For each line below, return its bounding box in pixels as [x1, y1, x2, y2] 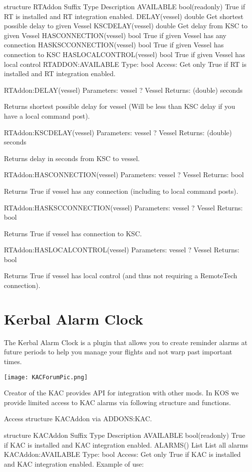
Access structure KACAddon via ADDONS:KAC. [4, 413, 152, 424]
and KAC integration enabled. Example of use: [4, 458, 144, 469]
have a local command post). [4, 110, 90, 121]
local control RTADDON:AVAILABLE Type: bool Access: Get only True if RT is [4, 59, 247, 69]
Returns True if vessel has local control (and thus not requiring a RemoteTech [4, 270, 237, 281]
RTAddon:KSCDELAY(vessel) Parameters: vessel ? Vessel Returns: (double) [4, 127, 232, 137]
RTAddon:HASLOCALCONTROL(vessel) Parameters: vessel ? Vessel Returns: [4, 245, 240, 255]
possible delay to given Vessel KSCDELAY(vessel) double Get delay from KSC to [4, 21, 248, 31]
